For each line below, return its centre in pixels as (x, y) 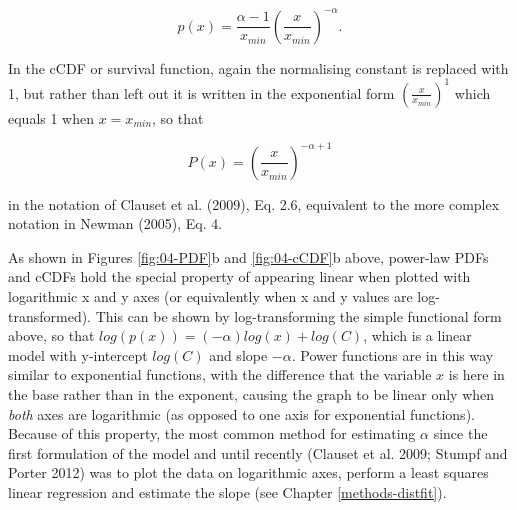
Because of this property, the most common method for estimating (212, 433)
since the (460, 433)
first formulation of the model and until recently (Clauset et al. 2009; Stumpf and (258, 452)
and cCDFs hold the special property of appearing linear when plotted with (239, 276)
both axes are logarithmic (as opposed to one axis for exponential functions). (241, 413)
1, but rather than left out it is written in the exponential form (201, 92)
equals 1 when (51, 117)
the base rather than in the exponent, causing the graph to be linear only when (251, 394)
